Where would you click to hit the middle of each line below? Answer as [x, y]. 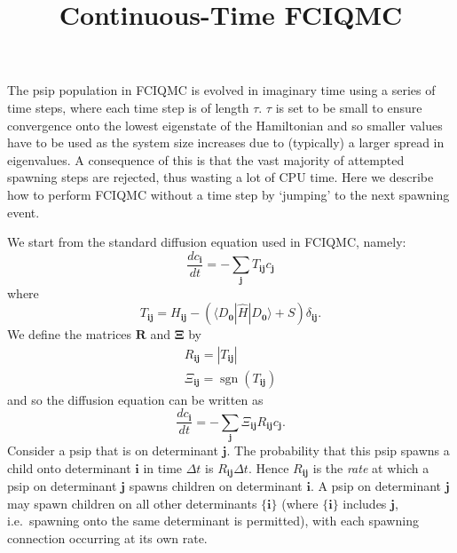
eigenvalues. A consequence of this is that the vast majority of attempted [206, 159]
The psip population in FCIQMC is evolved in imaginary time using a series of [221, 90]
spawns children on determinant [216, 486]
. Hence [268, 467]
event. [24, 212]
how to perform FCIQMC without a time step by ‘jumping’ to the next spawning [228, 194]
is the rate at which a [371, 467]
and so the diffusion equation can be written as [135, 399]
